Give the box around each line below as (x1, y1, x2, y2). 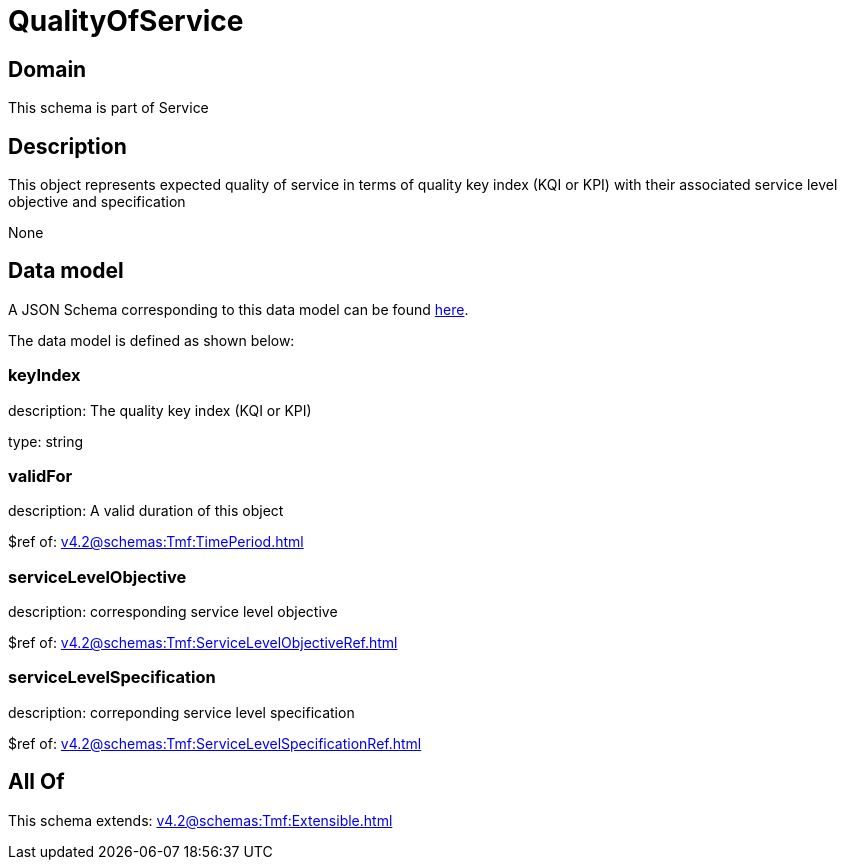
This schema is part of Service (8, 99, 209, 117)
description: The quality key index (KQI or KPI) (8, 401, 312, 419)
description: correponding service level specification (8, 703, 355, 721)
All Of (8, 769, 65, 795)
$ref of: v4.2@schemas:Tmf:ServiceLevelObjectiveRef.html (8, 634, 398, 652)
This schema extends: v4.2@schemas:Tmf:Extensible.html (8, 811, 393, 829)
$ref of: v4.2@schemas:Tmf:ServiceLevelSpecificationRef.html (8, 734, 422, 752)
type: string (8, 432, 84, 450)
